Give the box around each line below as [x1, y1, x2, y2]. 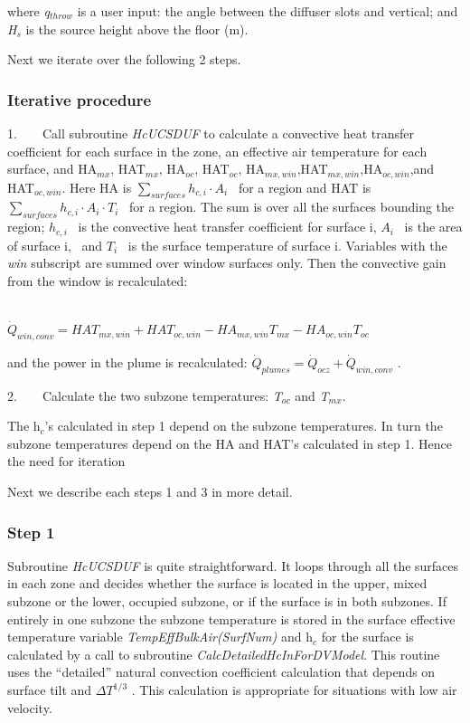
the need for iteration [7, 452, 126, 471]
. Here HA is [61, 177, 132, 196]
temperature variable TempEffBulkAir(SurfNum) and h [7, 627, 313, 646]
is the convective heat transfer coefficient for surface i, [78, 217, 377, 236]
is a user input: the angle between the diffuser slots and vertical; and [77, 2, 458, 20]
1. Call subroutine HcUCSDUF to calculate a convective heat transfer [7, 124, 415, 142]
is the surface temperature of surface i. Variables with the [127, 235, 447, 254]
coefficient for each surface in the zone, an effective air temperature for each [7, 141, 428, 160]
